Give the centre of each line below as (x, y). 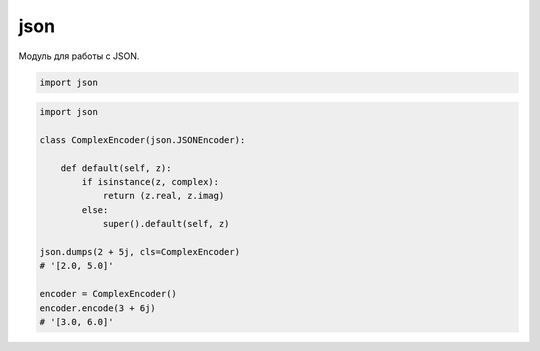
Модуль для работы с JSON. (79, 56)
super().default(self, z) (166, 224)
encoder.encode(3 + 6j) (98, 308)
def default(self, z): (116, 168)
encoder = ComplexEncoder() (108, 294)
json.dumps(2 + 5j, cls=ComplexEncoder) (139, 252)
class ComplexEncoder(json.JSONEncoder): (142, 139)
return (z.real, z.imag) (163, 196)
